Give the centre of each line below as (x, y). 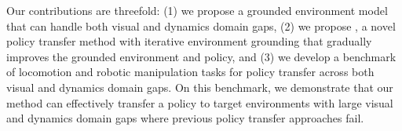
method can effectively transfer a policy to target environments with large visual (200, 102)
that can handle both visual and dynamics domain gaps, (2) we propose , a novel (201, 25)
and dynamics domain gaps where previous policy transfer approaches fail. (185, 118)
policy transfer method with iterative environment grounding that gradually (189, 41)
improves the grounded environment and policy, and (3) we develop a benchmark (201, 56)
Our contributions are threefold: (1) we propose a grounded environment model (197, 10)
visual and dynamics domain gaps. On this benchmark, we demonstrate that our (200, 87)
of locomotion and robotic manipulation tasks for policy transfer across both (190, 72)
